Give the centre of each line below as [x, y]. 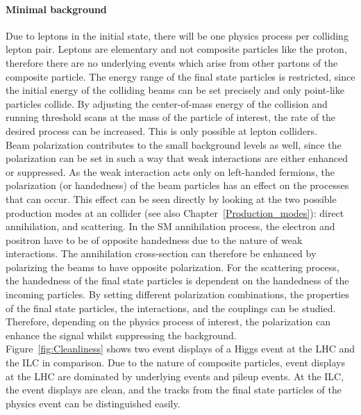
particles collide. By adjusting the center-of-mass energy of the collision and [167, 103]
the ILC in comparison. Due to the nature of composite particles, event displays [175, 363]
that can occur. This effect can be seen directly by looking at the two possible [171, 198]
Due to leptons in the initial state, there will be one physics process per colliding [177, 35]
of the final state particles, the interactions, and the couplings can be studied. [171, 308]
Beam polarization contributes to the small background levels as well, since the [174, 144]
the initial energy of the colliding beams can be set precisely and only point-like [175, 90]
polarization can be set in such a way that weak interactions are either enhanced [177, 158]
